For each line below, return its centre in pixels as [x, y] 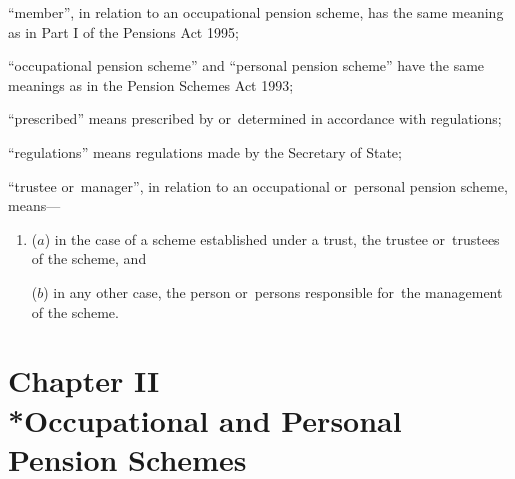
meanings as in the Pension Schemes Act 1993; [151, 84]
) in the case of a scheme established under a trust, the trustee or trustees [272, 238]
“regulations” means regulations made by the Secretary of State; [205, 151]
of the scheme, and [89, 258]
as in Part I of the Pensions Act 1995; [123, 31]
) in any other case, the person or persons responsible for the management [273, 291]
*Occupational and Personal [205, 419]
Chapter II [84, 380]
